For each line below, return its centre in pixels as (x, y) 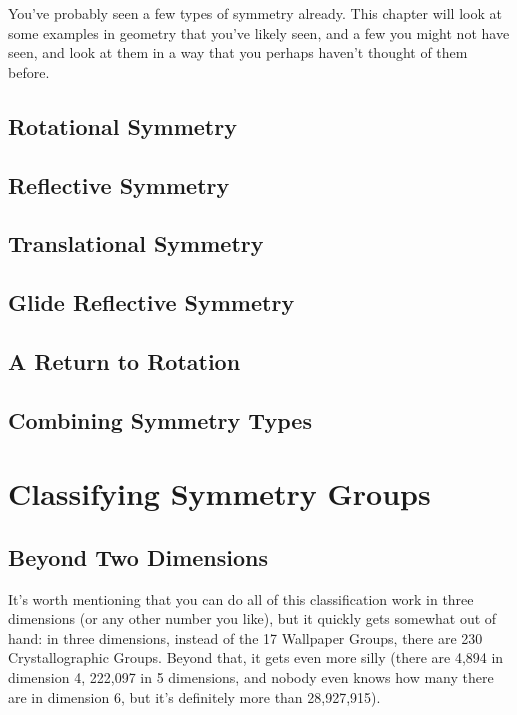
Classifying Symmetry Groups (219, 493)
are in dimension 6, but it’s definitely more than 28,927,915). (194, 696)
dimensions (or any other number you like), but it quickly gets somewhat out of (252, 618)
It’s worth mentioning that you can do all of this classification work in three (241, 598)
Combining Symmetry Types (160, 419)
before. (29, 71)
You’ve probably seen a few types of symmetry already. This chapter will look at (255, 13)
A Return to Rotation (124, 360)
